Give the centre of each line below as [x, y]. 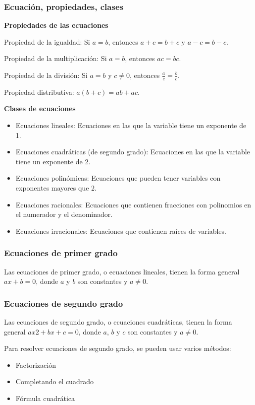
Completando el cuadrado [54, 381]
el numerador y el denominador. [64, 214]
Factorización [36, 365]
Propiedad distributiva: [39, 92]
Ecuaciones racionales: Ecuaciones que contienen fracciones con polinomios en [133, 204]
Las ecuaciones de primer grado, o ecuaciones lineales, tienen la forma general [122, 271]
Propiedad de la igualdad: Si [47, 41]
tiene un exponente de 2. [53, 161]
